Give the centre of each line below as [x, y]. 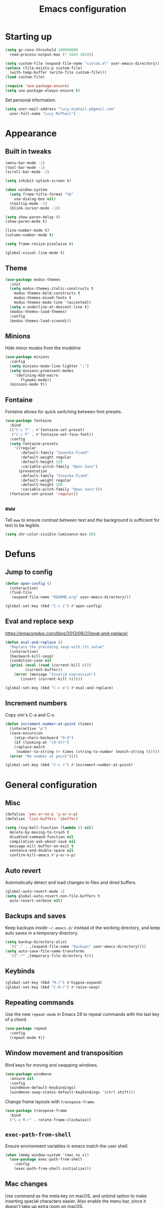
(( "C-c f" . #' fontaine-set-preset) [47, 430]
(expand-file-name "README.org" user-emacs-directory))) [71, 597]
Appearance [31, 133]
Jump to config [29, 572]
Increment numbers [36, 703]
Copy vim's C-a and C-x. [30, 715]
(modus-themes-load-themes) [38, 311]
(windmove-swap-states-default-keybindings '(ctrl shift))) [72, 1092]
